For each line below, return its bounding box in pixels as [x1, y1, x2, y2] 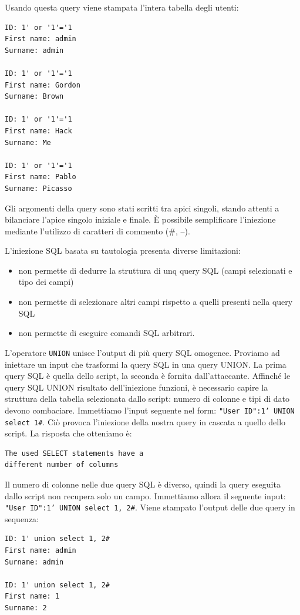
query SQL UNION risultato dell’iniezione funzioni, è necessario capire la [5, 381, 268, 393]
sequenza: [5, 512, 39, 525]
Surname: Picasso [5, 184, 72, 193]
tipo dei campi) [18, 275, 74, 288]
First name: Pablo [5, 173, 76, 182]
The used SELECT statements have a [5, 449, 144, 458]
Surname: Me [5, 138, 51, 147]
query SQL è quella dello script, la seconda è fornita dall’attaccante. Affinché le [5, 369, 291, 382]
